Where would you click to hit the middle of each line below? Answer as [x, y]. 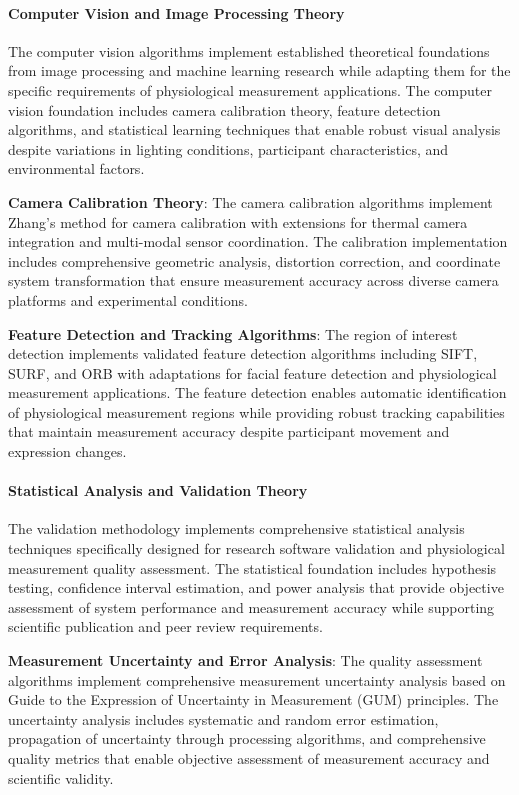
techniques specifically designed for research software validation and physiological [256, 548]
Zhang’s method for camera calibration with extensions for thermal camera [238, 221]
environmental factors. [76, 168]
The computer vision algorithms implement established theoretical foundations [249, 50]
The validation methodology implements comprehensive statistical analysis [236, 528]
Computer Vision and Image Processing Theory [176, 12]
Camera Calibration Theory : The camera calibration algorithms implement [250, 201]
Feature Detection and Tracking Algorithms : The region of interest [233, 333]
